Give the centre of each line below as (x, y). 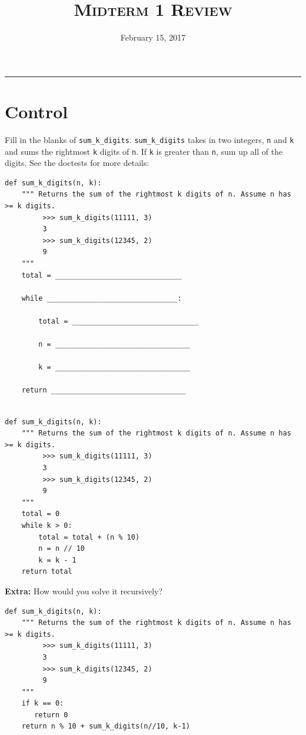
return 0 (51, 715)
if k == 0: (43, 704)
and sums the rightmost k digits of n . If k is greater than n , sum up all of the (144, 151)
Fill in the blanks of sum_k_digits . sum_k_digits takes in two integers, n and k (149, 139)
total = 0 (41, 514)
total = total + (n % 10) (89, 537)
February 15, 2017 (153, 37)
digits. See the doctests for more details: (77, 163)
